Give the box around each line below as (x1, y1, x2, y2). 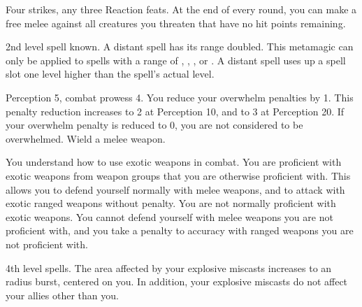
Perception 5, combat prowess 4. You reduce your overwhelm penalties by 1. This (6, 90, 354, 104)
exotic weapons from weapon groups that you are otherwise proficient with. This (6, 168, 351, 183)
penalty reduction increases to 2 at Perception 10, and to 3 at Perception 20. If (6, 103, 345, 118)
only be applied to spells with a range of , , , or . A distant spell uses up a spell (6, 52, 346, 67)
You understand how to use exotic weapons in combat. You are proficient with (6, 155, 342, 169)
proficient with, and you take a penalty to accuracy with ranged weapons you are (6, 223, 354, 238)
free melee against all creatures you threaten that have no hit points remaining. (6, 15, 346, 30)
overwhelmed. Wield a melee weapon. (6, 131, 166, 145)
